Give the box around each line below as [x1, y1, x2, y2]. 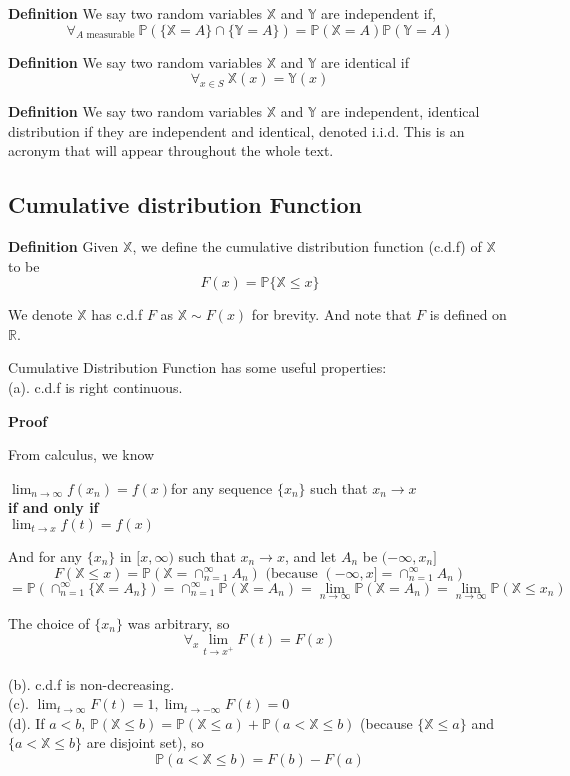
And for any [8, 545, 82, 566]
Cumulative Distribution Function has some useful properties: [8, 357, 387, 378]
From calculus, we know [8, 444, 155, 465]
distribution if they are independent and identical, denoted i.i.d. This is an [8, 120, 465, 141]
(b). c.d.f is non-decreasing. [8, 673, 175, 694]
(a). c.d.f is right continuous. [8, 376, 183, 397]
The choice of [8, 612, 90, 633]
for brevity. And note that [251, 304, 412, 325]
